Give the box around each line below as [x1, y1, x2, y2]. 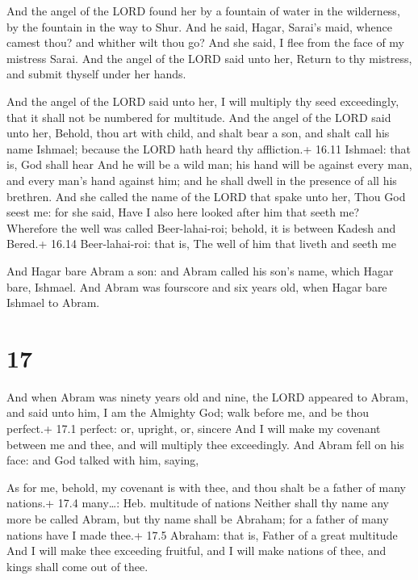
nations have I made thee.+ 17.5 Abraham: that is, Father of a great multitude [6, 526, 398, 543]
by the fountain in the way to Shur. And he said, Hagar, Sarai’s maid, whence [6, 18, 392, 35]
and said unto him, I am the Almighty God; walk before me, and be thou [6, 404, 370, 421]
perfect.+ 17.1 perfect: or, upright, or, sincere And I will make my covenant [6, 420, 381, 436]
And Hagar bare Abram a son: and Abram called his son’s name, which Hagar [6, 262, 394, 279]
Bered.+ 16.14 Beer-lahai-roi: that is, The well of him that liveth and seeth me [6, 235, 396, 252]
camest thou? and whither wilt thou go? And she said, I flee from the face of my [6, 34, 404, 51]
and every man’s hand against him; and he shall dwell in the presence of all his [6, 171, 397, 188]
